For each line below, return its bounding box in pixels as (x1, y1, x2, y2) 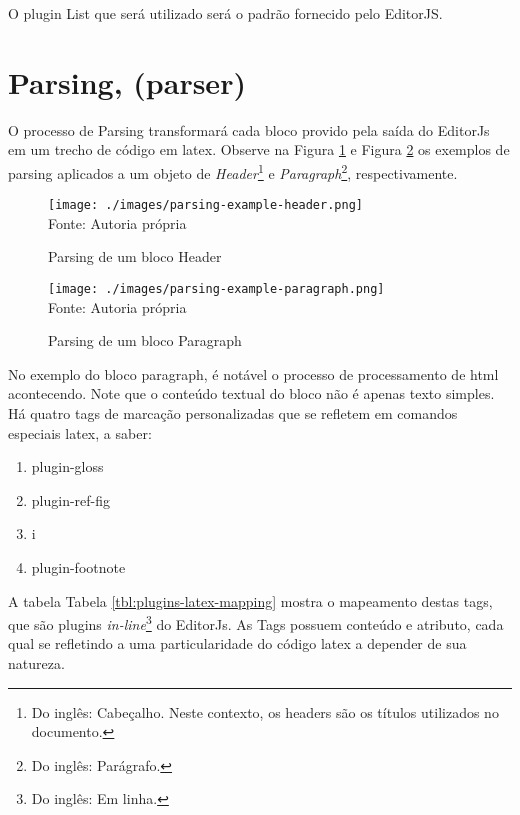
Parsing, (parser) (8, 61, 246, 102)
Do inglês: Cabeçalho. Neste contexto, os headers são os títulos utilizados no (31, 701, 499, 722)
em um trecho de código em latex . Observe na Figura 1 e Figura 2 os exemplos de (8, 139, 510, 160)
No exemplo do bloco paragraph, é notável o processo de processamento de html (8, 363, 499, 384)
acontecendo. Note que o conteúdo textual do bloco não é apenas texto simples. (8, 383, 495, 404)
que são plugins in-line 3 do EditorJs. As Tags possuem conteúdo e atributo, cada (8, 611, 504, 634)
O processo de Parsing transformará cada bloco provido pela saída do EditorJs (8, 119, 490, 140)
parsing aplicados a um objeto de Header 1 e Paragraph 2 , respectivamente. (8, 159, 458, 183)
